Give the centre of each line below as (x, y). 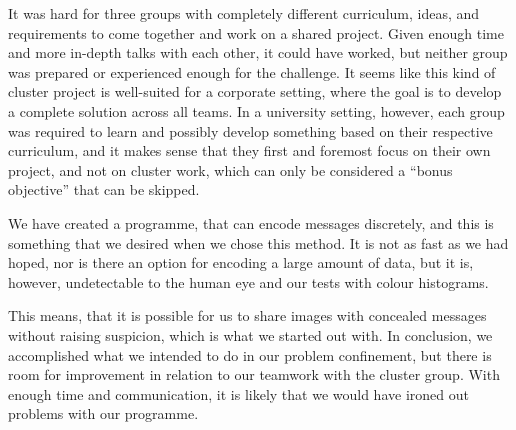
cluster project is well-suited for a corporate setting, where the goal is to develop (255, 91)
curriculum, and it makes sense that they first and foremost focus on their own (249, 150)
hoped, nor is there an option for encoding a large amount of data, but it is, (241, 262)
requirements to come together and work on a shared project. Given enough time (256, 32)
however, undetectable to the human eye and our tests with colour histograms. (248, 281)
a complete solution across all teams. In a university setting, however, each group (256, 110)
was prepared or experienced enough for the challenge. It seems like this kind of (252, 71)
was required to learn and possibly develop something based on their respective (250, 130)
